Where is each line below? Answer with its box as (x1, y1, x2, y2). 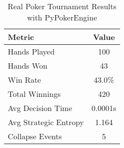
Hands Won (8, 60, 48, 71)
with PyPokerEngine (27, 12, 97, 23)
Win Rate (8, 74, 41, 85)
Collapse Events (8, 130, 62, 142)
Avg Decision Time (8, 102, 72, 113)
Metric (8, 31, 34, 42)
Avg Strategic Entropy (8, 116, 84, 128)
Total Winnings (8, 88, 61, 99)
